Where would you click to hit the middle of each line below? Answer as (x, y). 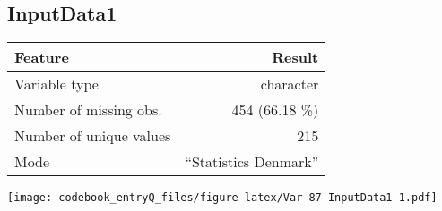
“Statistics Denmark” (252, 162)
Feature (42, 57)
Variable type (56, 84)
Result (295, 57)
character (290, 84)
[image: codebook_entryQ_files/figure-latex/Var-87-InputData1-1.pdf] (222, 198)
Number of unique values (93, 136)
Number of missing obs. (88, 110)
